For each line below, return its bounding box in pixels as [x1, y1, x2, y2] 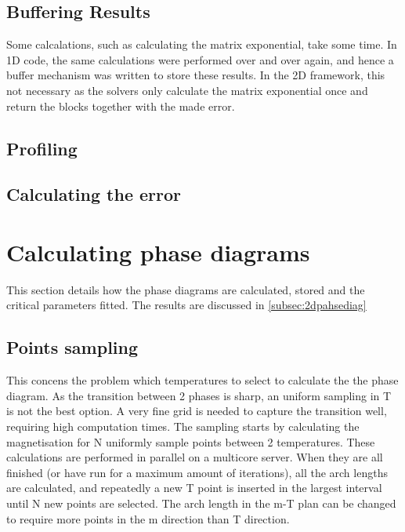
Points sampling [6, 335, 139, 359]
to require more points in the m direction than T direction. [6, 510, 290, 527]
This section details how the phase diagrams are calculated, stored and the [6, 281, 365, 297]
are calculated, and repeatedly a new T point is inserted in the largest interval [6, 479, 382, 496]
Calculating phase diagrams [6, 235, 310, 268]
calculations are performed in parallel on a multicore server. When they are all [6, 449, 383, 465]
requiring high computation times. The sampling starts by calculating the [6, 418, 360, 435]
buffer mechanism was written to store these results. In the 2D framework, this [6, 67, 385, 83]
